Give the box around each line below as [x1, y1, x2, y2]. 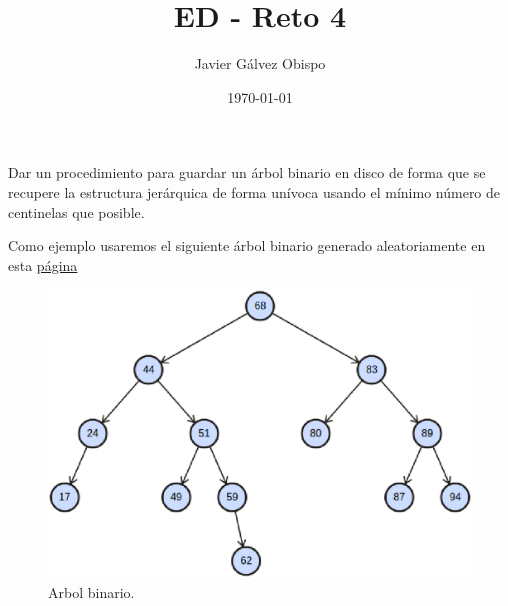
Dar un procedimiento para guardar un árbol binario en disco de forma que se [8, 162, 486, 183]
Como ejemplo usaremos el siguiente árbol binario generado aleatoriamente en [8, 235, 486, 256]
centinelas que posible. [8, 201, 145, 222]
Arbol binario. [48, 581, 135, 602]
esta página [8, 254, 78, 275]
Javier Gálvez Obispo [194, 53, 326, 74]
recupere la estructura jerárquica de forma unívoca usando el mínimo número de [8, 181, 501, 202]
